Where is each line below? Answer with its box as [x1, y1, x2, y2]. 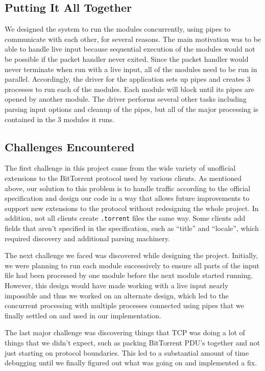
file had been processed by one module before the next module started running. [5, 270, 253, 281]
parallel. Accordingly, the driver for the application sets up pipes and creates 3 [5, 74, 251, 84]
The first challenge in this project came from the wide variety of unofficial [5, 163, 236, 173]
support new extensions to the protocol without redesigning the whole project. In [5, 202, 259, 213]
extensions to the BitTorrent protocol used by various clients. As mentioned [5, 172, 242, 183]
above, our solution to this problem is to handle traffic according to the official [5, 182, 251, 193]
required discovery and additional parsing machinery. [5, 233, 170, 243]
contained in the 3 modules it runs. [5, 113, 114, 124]
